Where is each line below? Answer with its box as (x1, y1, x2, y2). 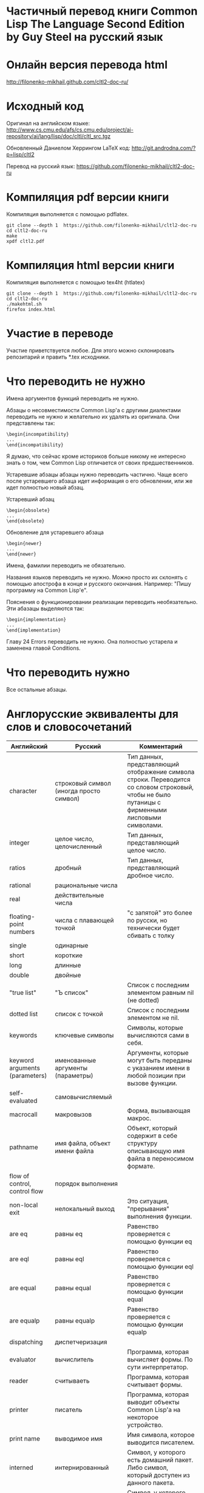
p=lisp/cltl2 (6, 151, 35, 158)
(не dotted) (127, 996, 160, 1004)
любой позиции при (127, 1071, 186, 1080)
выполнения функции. (127, 1212, 192, 1220)
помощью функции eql (127, 1262, 194, 1271)
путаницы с (127, 798, 161, 806)
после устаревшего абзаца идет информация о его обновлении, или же (6, 477, 193, 485)
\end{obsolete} (6, 518, 45, 524)
